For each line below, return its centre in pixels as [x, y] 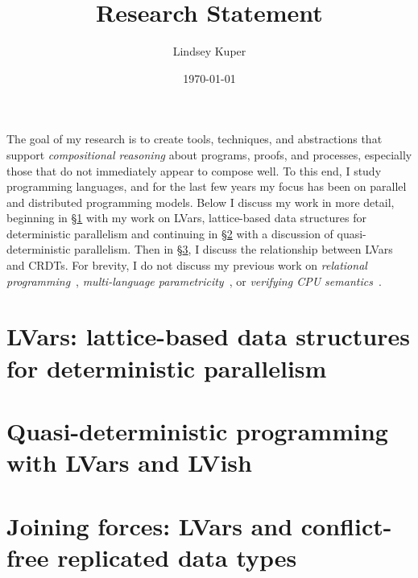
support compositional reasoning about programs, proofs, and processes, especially [209, 154]
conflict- [346, 525]
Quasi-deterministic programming [197, 431]
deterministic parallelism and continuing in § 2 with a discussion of [170, 233]
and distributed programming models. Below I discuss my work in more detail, [201, 202]
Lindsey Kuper [209, 51]
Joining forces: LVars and [150, 525]
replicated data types [177, 557]
